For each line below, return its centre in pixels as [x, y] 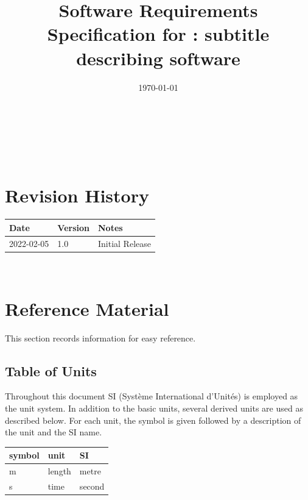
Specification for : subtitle [158, 34]
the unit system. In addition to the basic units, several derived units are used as [154, 408]
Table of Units [51, 370]
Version [73, 227]
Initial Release [124, 243]
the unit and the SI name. [54, 432]
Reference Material [87, 308]
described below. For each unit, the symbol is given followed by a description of [153, 420]
